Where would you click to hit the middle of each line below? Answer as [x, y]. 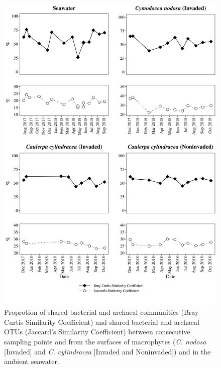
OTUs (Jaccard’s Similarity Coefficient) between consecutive [97, 332]
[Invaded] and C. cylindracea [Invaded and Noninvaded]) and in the [107, 351]
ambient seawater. [32, 361]
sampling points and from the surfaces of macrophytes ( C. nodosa [105, 342]
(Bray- [191, 312]
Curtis [14, 322]
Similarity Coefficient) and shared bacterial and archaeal [112, 322]
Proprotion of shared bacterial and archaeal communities [91, 312]
